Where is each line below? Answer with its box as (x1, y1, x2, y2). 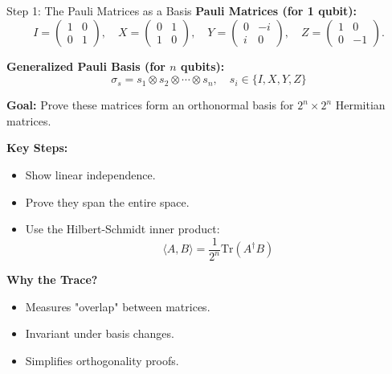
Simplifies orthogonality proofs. (25, 351, 179, 368)
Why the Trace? (6, 271, 98, 288)
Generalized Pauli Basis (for (6, 57, 165, 74)
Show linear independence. (25, 166, 156, 183)
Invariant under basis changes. (25, 325, 174, 342)
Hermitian (335, 97, 386, 113)
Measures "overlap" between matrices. (25, 298, 210, 314)
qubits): (181, 57, 225, 74)
